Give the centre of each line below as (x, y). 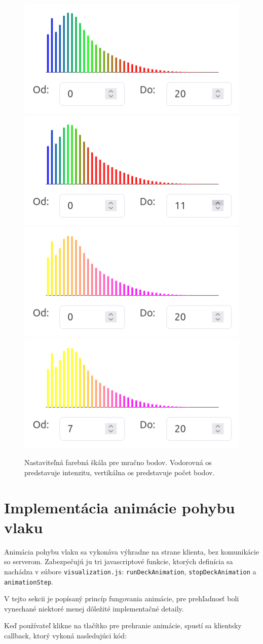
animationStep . (29, 581)
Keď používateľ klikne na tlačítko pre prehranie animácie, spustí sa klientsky (123, 625)
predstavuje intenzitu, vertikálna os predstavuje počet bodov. (120, 472)
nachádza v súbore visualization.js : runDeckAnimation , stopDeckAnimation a (130, 571)
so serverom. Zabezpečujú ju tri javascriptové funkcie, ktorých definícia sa (119, 561)
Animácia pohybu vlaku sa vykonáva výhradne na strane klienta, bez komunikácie (132, 551)
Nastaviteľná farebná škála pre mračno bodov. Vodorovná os (118, 462)
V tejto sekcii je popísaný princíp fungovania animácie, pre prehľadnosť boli (122, 599)
